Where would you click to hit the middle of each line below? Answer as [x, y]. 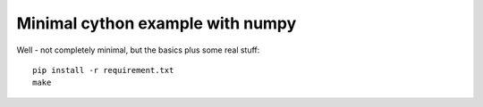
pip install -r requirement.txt [103, 70]
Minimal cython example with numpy [157, 23]
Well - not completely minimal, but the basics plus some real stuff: [138, 50]
